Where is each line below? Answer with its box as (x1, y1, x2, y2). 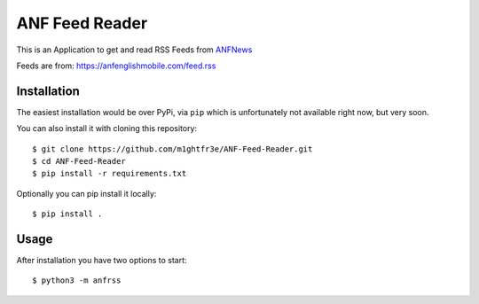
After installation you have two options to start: (16, 255, 187, 266)
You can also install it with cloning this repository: (16, 123, 198, 134)
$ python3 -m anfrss (32, 276, 122, 285)
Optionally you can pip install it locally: (16, 188, 157, 199)
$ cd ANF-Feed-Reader (32, 156, 126, 167)
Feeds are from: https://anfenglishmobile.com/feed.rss (16, 60, 216, 71)
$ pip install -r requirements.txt (32, 168, 187, 179)
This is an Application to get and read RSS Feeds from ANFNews (16, 44, 253, 55)
